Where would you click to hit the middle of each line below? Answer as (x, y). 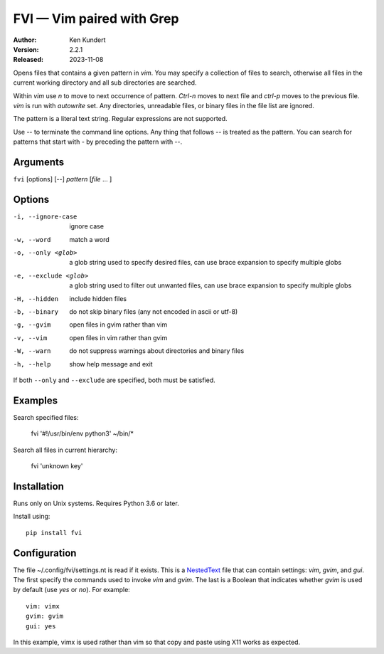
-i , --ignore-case (45, 216)
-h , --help (32, 364)
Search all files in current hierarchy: (65, 450)
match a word (89, 239)
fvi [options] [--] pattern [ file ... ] (63, 179)
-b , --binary (36, 312)
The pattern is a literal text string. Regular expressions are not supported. (120, 119)
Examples (36, 400)
